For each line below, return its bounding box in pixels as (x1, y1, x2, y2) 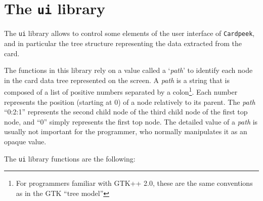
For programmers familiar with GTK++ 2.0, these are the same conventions (16, 178, 253, 188)
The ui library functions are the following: (4, 153, 136, 164)
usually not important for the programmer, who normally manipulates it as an (4, 126, 247, 137)
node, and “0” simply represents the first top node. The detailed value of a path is (4, 116, 258, 127)
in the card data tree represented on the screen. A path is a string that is (4, 74, 230, 85)
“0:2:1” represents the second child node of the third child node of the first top (4, 106, 248, 117)
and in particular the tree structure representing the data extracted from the (4, 37, 242, 48)
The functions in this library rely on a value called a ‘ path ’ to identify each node (4, 65, 253, 75)
